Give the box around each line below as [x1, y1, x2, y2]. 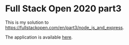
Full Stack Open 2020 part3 [5, 3, 122, 14]
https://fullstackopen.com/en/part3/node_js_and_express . [5, 24, 125, 30]
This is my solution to [5, 19, 49, 25]
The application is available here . [5, 34, 73, 40]
